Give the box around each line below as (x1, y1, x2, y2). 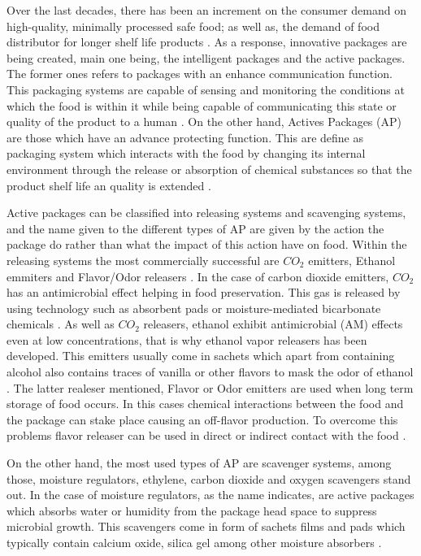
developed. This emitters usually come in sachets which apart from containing (7, 347, 395, 364)
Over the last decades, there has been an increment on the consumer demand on (7, 2, 406, 18)
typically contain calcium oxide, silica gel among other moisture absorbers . (7, 534, 382, 550)
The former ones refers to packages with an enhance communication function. (7, 65, 393, 82)
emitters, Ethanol (308, 251, 396, 268)
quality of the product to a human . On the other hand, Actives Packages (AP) (7, 113, 401, 130)
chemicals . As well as (7, 315, 115, 332)
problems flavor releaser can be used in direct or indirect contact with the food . (7, 427, 406, 444)
